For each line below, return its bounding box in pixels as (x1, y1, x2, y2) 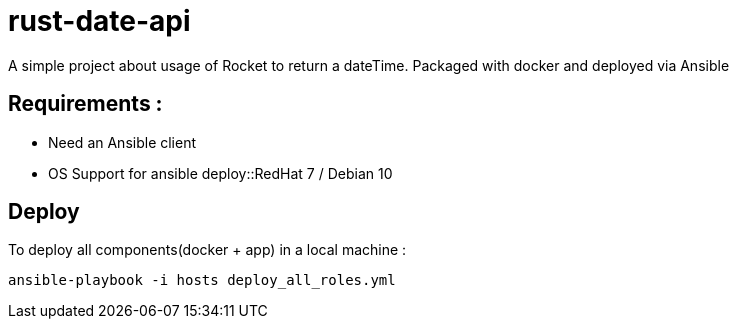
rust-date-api (8, 4, 191, 38)
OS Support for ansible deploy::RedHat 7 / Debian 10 (48, 164, 393, 182)
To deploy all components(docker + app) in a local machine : (8, 241, 407, 259)
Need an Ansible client (48, 133, 197, 151)
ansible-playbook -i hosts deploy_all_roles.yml (8, 272, 396, 289)
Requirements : (8, 91, 163, 117)
